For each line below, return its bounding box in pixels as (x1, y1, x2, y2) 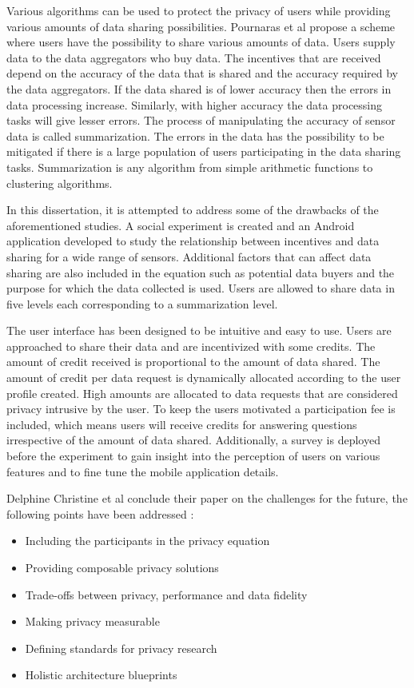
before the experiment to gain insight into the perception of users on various (6, 447, 380, 464)
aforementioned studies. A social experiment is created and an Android (6, 217, 355, 233)
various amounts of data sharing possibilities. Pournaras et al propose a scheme (6, 18, 396, 34)
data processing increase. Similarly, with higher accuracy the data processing (6, 96, 383, 113)
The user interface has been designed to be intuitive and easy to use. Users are (6, 322, 392, 339)
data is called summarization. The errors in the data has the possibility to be (6, 127, 384, 144)
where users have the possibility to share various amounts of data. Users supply (6, 34, 396, 50)
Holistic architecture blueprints (25, 666, 177, 683)
